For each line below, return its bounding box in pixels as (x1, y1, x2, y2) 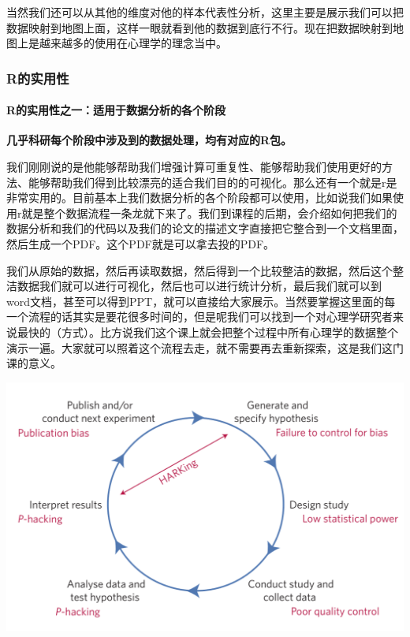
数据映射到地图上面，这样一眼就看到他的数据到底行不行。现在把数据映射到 (6, 19, 393, 35)
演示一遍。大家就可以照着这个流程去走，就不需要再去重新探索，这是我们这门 (6, 339, 404, 356)
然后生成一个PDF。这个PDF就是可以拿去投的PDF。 (6, 235, 275, 251)
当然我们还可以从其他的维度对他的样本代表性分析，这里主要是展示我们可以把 (6, 4, 404, 20)
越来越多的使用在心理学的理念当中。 (39, 35, 227, 51)
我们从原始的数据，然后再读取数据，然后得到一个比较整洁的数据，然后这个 (6, 262, 393, 278)
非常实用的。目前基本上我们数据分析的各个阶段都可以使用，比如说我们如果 (6, 189, 393, 206)
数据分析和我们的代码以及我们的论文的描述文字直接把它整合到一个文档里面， (6, 220, 404, 237)
